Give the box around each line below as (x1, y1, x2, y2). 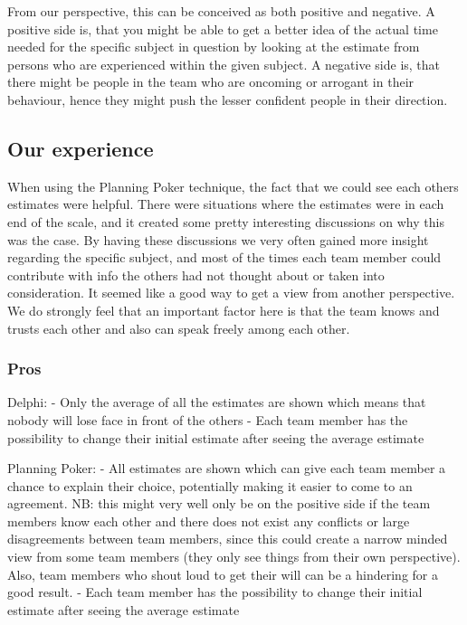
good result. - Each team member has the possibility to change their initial (7, 582, 423, 601)
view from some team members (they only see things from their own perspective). (7, 547, 461, 566)
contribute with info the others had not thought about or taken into (7, 265, 385, 284)
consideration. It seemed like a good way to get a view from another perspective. (7, 283, 455, 302)
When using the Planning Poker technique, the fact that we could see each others (7, 176, 459, 195)
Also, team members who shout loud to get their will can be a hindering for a (7, 564, 438, 583)
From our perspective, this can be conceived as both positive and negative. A (7, 2, 435, 20)
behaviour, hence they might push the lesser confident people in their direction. (7, 90, 448, 109)
